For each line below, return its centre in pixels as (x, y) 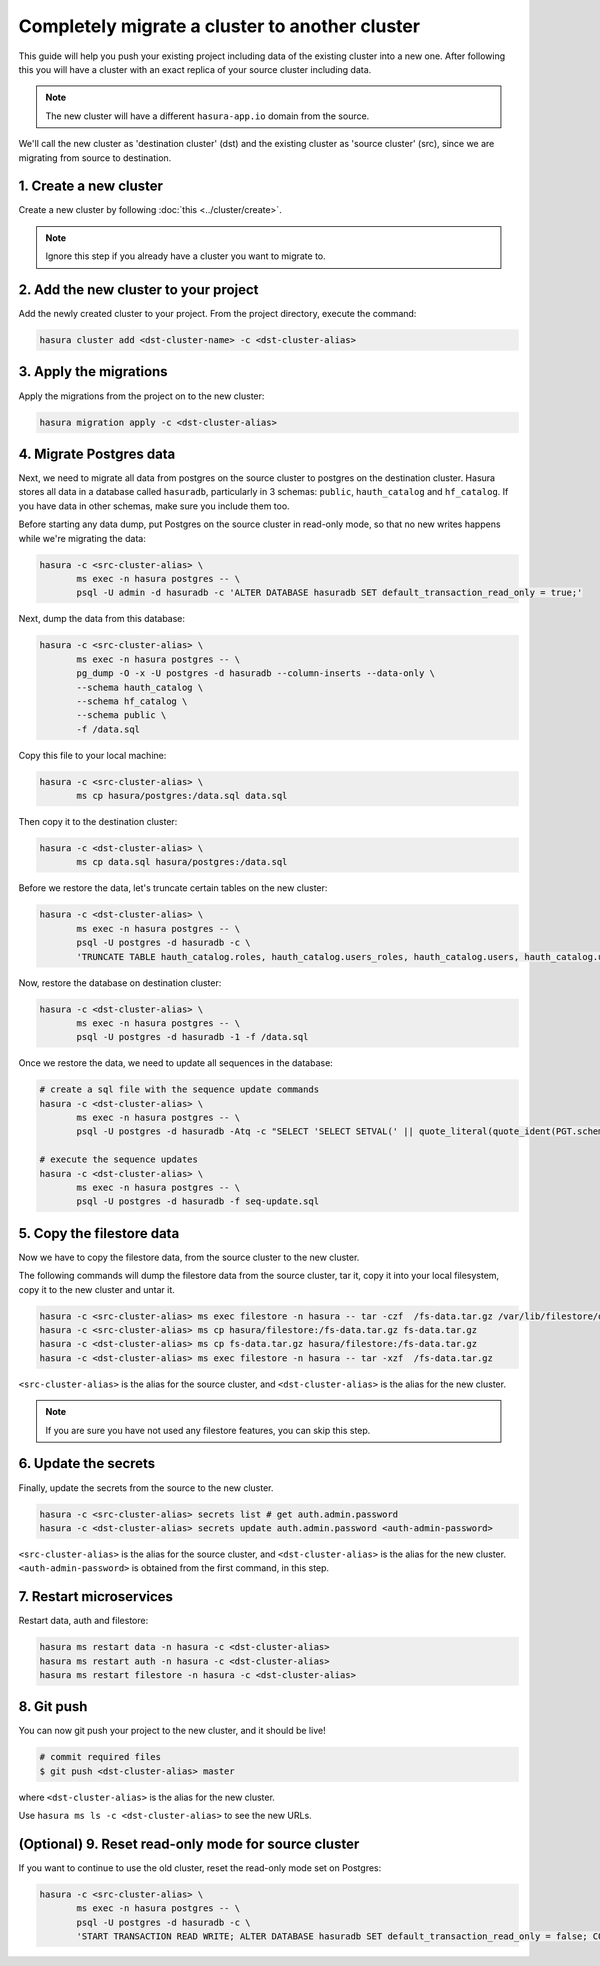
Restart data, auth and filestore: (83, 1621)
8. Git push (53, 1706)
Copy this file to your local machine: (92, 755)
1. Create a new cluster (91, 186)
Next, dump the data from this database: (101, 619)
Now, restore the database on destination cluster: (120, 982)
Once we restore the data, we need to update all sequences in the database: (176, 1063)
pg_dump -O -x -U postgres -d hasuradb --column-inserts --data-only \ (255, 673)
